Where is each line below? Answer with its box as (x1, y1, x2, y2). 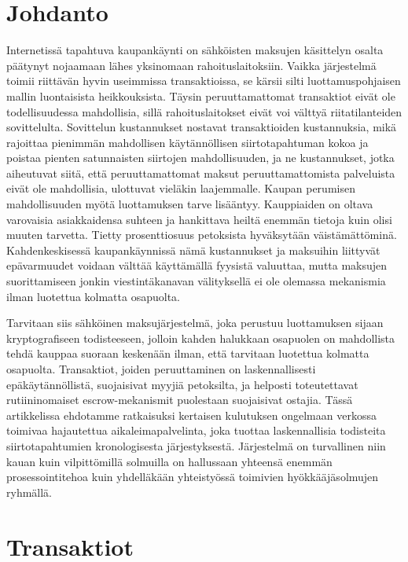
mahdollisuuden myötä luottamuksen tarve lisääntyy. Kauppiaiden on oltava (6, 196, 373, 212)
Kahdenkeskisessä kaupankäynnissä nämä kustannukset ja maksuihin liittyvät (6, 241, 380, 258)
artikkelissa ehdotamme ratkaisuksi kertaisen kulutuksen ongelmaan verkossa (6, 406, 377, 423)
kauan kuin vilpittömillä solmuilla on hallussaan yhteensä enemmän (6, 453, 333, 469)
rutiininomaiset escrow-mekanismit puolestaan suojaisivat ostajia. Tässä (6, 391, 353, 408)
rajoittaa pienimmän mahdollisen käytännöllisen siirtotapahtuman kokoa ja (6, 134, 369, 150)
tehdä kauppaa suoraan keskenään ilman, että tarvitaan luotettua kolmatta (6, 345, 369, 362)
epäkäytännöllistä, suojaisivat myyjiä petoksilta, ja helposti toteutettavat (6, 376, 358, 392)
